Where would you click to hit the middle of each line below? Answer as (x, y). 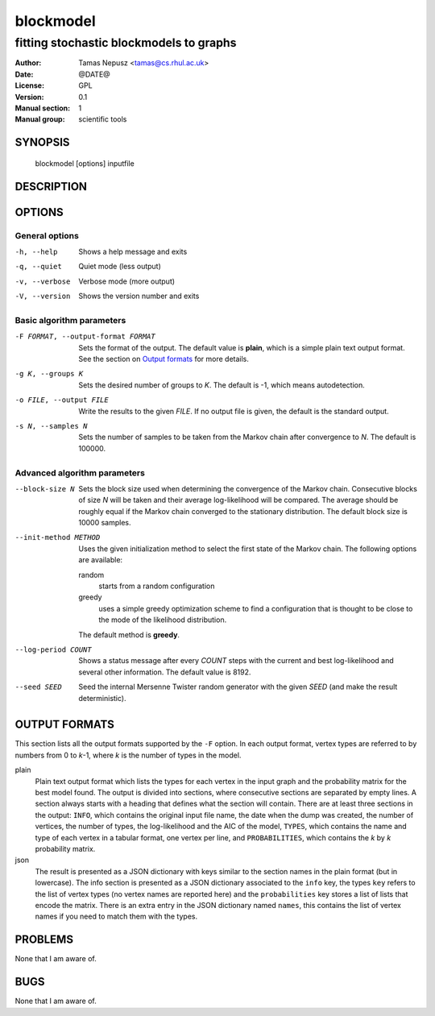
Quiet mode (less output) (120, 267)
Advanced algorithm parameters (80, 473)
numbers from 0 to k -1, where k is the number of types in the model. (128, 755)
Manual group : (40, 119)
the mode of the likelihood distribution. (163, 620)
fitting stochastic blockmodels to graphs (126, 43)
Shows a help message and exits (133, 251)
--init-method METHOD (58, 537)
